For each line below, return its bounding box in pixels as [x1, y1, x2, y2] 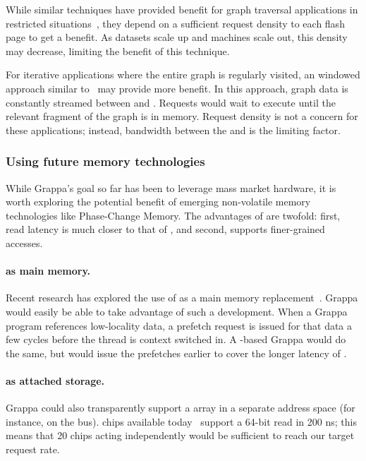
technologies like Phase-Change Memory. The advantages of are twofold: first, [6, 208, 341, 222]
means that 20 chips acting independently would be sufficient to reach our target [6, 428, 355, 443]
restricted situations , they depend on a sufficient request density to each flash [6, 16, 345, 30]
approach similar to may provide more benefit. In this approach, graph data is [6, 80, 348, 95]
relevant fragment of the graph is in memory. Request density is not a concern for [6, 109, 358, 124]
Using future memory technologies [6, 152, 205, 170]
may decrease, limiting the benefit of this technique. [6, 43, 230, 58]
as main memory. [6, 263, 91, 278]
